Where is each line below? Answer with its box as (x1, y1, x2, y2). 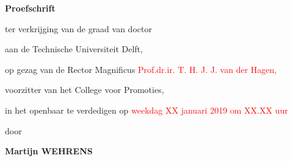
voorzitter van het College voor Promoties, (5, 83, 164, 96)
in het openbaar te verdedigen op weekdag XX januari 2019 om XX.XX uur (5, 103, 288, 116)
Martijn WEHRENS (5, 145, 93, 157)
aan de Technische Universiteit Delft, (5, 43, 143, 55)
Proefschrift (5, 2, 56, 14)
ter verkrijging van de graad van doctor (5, 22, 152, 35)
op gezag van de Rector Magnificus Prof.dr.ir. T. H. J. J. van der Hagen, (5, 63, 277, 75)
